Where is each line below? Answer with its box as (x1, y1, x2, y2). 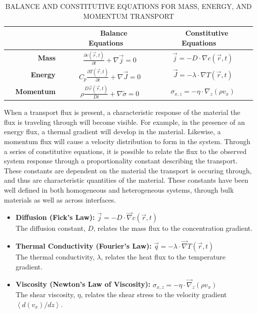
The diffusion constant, (15, 223, 86, 233)
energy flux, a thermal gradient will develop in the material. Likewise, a (4, 126, 221, 137)
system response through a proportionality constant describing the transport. (4, 156, 238, 166)
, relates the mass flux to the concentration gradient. (93, 223, 253, 233)
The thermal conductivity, (15, 252, 95, 262)
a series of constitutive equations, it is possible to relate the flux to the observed (4, 146, 247, 156)
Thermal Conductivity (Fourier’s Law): (15, 241, 152, 251)
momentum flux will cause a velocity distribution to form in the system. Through (4, 136, 251, 146)
